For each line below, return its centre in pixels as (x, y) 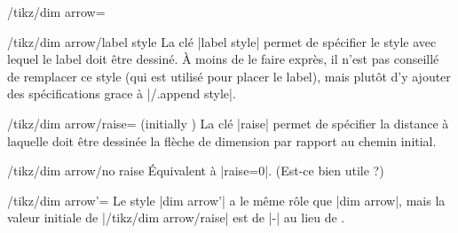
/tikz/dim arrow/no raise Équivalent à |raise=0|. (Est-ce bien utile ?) (196, 171)
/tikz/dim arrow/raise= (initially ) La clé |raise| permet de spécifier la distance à (228, 123)
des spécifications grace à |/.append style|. (122, 93)
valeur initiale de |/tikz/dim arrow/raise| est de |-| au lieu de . (176, 217)
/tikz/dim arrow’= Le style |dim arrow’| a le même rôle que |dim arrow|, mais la (226, 200)
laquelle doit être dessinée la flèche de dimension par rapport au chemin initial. (222, 140)
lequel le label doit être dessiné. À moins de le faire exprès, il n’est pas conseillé (223, 59)
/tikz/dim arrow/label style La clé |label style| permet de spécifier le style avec (222, 41)
